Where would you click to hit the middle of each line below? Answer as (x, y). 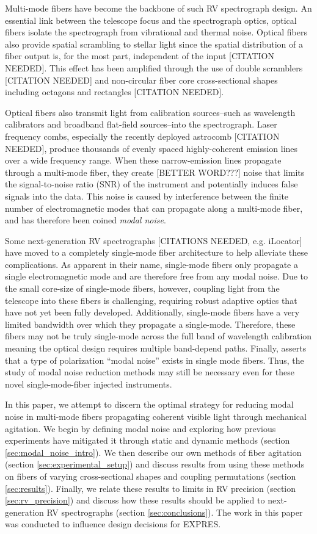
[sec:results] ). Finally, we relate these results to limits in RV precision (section (151, 488)
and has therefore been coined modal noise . (86, 220)
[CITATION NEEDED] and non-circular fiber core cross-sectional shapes (141, 80)
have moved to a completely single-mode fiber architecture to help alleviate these (157, 252)
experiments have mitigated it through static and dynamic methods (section (148, 440)
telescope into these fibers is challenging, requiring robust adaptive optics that (151, 300)
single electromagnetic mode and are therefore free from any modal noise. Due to (156, 276)
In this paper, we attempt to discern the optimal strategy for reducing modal (149, 404)
